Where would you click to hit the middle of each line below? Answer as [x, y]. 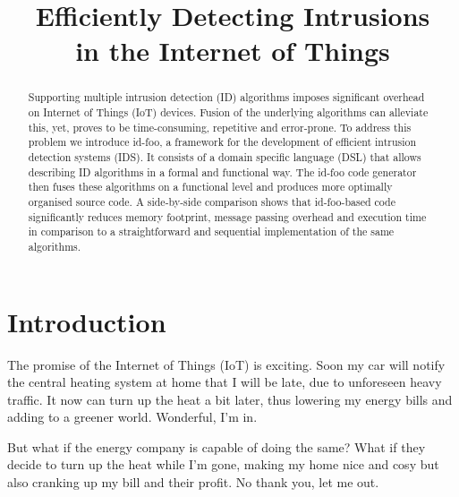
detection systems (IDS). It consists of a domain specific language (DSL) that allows [225, 156]
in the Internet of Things [233, 51]
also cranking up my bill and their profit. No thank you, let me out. [193, 482]
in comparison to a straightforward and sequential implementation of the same [211, 231]
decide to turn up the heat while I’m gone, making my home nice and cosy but [223, 464]
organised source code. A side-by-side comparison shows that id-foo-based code [212, 201]
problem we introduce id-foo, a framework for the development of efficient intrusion [222, 142]
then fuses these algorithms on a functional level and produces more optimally [210, 187]
